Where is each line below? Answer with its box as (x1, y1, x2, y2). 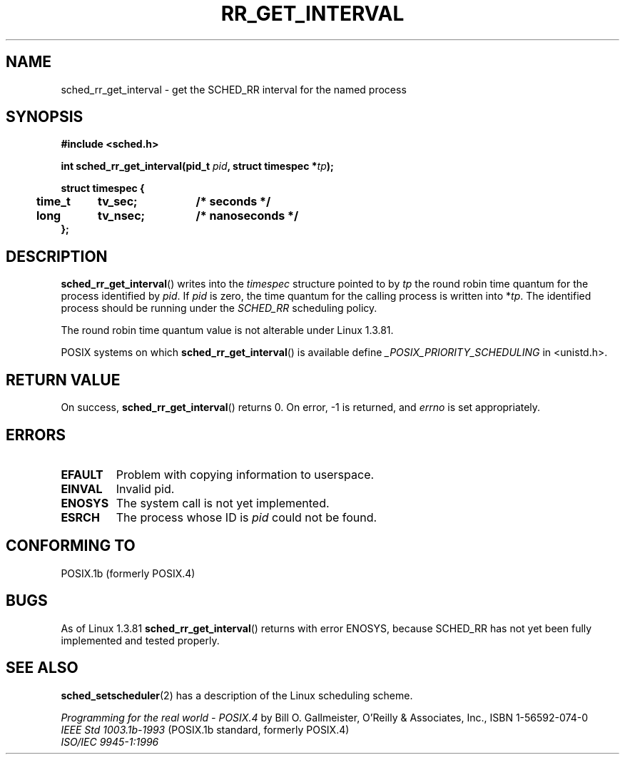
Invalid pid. (116, 481, 175, 496)
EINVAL (61, 481, 103, 496)
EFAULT (61, 467, 103, 482)
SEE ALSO (6, 659, 78, 677)
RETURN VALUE (6, 370, 121, 389)
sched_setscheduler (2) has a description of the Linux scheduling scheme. (61, 689, 413, 701)
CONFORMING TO (6, 537, 136, 555)
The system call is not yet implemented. (116, 495, 330, 510)
